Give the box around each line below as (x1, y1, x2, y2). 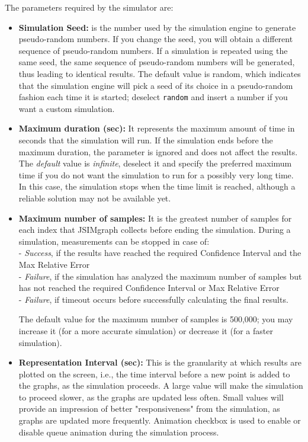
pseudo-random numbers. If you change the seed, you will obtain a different (18, 33, 293, 45)
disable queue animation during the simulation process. (18, 425, 219, 438)
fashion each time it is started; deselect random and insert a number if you (18, 91, 288, 103)
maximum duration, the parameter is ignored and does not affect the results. (18, 145, 298, 158)
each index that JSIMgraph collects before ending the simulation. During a (18, 223, 291, 236)
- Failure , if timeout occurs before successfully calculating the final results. (18, 293, 288, 305)
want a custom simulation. (18, 102, 115, 114)
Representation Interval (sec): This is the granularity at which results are (18, 356, 301, 369)
